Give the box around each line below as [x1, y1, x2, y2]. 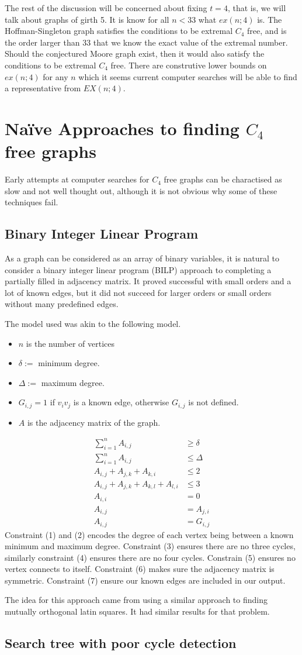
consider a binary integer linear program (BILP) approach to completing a [5, 263, 272, 275]
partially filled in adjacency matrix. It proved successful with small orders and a [5, 275, 291, 287]
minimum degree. [38, 357, 100, 369]
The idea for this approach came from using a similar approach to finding [5, 594, 268, 606]
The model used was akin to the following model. [5, 318, 181, 330]
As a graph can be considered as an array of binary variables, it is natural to [5, 252, 280, 264]
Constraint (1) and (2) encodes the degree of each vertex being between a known [5, 528, 294, 540]
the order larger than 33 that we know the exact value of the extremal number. [5, 36, 288, 48]
